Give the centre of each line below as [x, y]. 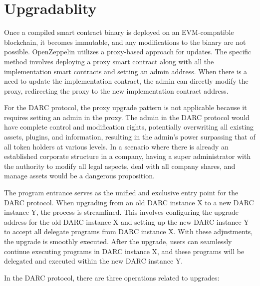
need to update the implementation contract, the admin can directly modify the [126, 81]
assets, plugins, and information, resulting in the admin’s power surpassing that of [130, 137]
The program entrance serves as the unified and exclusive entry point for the [121, 193]
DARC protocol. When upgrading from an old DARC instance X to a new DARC [129, 202]
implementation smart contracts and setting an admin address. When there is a [126, 71]
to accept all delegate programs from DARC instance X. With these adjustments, [129, 231]
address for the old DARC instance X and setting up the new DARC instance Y [127, 221]
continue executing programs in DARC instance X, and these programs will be [124, 251]
